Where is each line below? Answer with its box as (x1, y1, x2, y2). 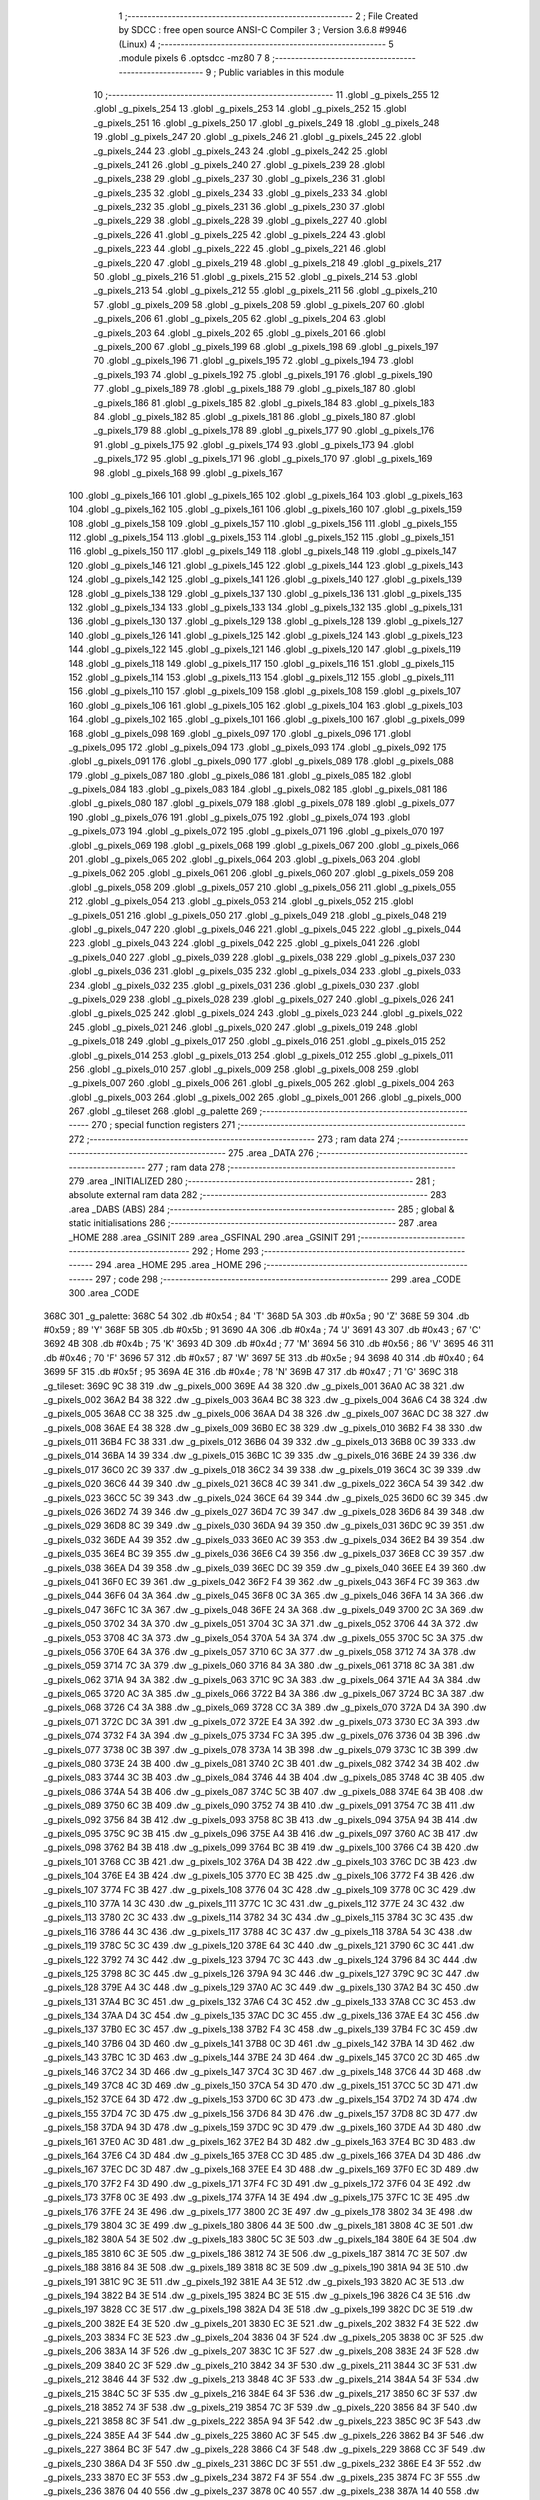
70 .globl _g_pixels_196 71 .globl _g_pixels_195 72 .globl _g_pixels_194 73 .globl (93, 355, 414, 367)
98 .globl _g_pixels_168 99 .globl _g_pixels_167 (93, 466, 284, 479)
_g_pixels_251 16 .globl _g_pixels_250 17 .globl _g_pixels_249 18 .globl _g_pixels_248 (93, 116, 440, 129)
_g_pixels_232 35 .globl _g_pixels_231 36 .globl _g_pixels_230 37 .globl (93, 201, 385, 213)
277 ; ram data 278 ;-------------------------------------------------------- (147, 1161, 456, 1173)
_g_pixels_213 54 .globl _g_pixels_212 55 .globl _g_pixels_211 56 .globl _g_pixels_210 (93, 285, 438, 297)
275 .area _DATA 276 (228, 1147, 314, 1159)
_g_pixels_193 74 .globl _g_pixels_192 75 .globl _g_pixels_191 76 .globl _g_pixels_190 (93, 368, 434, 380)
